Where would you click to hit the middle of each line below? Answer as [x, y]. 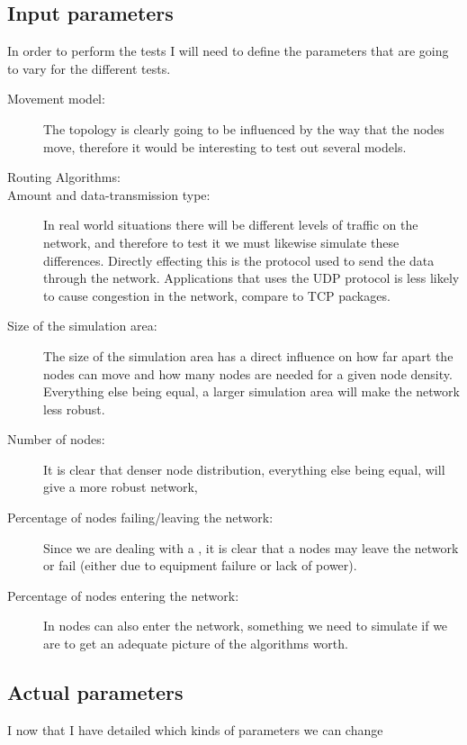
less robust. [74, 409]
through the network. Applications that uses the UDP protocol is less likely [251, 278]
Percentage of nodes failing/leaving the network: [140, 518]
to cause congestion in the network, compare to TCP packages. [217, 295]
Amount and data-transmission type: [109, 194]
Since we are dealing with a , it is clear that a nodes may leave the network [251, 547]
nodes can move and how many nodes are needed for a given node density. [248, 373]
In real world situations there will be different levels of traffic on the [231, 225]
